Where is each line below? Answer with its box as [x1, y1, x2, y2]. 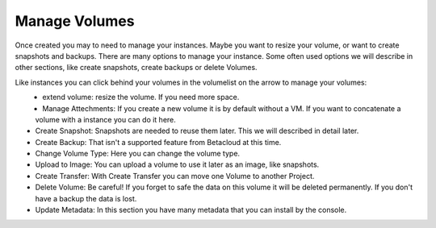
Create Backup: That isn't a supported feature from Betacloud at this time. [35, 137, 282, 147]
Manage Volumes [15, 12, 135, 30]
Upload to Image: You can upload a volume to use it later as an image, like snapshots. [35, 160, 320, 169]
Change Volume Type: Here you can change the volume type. [35, 149, 241, 159]
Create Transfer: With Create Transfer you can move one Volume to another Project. [35, 171, 315, 180]
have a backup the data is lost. [35, 193, 137, 203]
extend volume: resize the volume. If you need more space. [42, 93, 240, 102]
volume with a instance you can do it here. [35, 114, 177, 124]
